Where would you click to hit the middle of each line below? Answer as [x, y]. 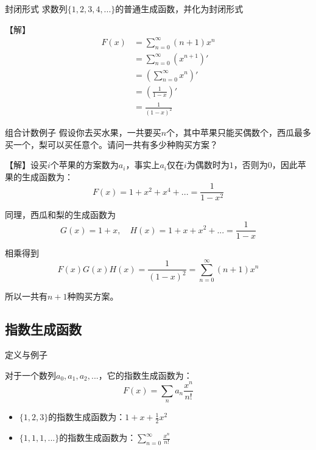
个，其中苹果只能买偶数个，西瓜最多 [239, 132]
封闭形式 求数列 [36, 9]
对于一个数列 [30, 375]
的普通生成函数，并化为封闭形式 [179, 9]
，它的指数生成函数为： [145, 375]
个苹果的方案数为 [84, 165]
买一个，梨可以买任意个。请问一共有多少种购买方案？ [111, 144]
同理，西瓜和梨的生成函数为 [60, 215]
